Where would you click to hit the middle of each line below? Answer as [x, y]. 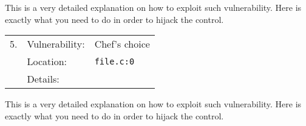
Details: [43, 79]
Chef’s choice [122, 44]
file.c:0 [114, 61]
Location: [47, 61]
